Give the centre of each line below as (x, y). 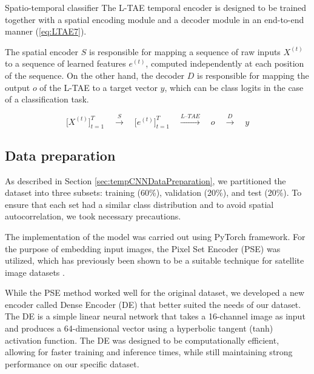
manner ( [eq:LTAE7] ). (46, 31)
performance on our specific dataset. (72, 363)
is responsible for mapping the (253, 75)
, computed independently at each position (225, 63)
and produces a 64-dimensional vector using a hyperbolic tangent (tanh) (139, 328)
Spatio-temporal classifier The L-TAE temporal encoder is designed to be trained (156, 7)
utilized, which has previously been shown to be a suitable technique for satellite (155, 260)
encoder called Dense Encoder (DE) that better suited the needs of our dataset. (153, 304)
